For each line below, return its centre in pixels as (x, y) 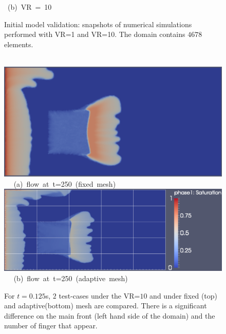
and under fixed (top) (184, 295)
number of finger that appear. (51, 326)
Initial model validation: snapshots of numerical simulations (98, 24)
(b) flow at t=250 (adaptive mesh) (71, 278)
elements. (19, 44)
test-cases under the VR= (99, 295)
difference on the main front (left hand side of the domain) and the (110, 315)
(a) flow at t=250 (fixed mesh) (65, 183)
